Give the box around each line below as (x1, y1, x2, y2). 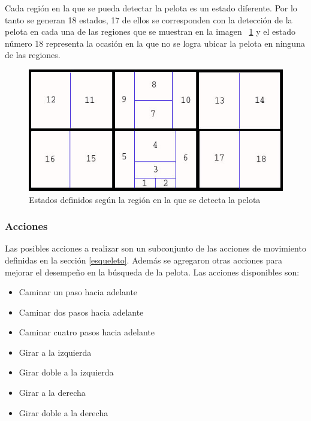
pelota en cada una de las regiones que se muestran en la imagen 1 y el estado (5, 25, 295, 38)
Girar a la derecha (19, 386, 86, 399)
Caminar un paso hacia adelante (19, 286, 138, 298)
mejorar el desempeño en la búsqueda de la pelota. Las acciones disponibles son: (5, 265, 300, 278)
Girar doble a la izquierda (19, 366, 114, 378)
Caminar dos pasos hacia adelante (19, 305, 144, 318)
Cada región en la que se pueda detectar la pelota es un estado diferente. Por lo (5, 2, 297, 14)
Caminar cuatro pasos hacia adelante (19, 326, 155, 338)
